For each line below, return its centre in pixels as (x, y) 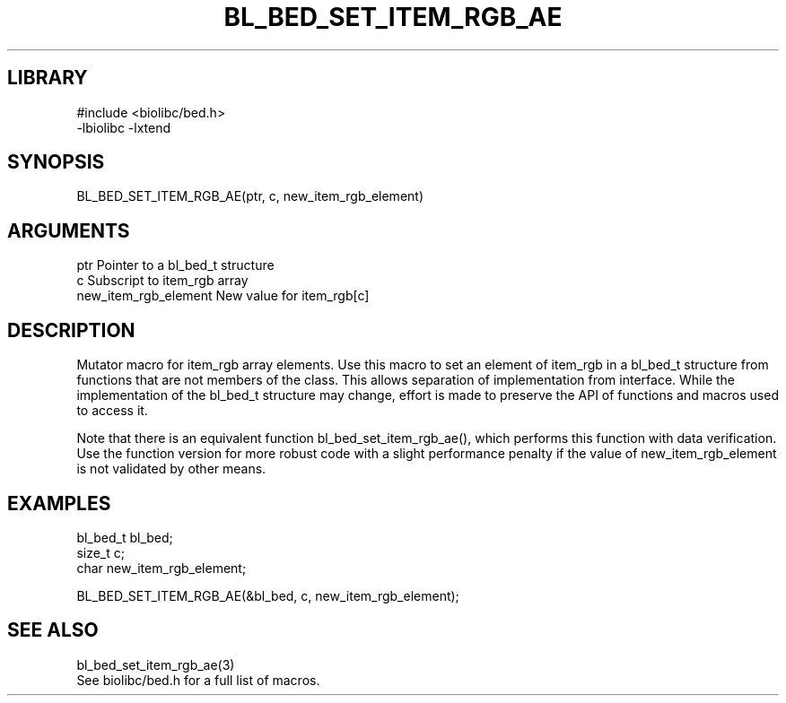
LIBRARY (48, 78)
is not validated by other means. (171, 469)
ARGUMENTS (69, 230)
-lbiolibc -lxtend (124, 127)
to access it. (112, 411)
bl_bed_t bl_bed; (125, 537)
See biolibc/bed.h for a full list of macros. (198, 680)
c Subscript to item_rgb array (162, 281)
